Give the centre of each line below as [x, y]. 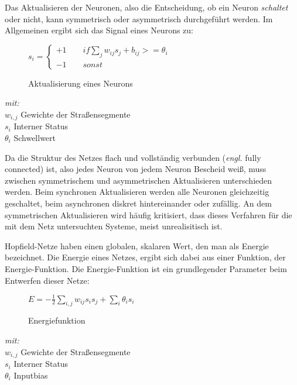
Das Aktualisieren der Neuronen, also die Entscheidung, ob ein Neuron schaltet [146, 7]
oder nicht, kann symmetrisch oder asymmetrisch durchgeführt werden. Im [139, 18]
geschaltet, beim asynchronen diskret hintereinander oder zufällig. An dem [138, 203]
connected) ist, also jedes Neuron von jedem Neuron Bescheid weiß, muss [136, 169]
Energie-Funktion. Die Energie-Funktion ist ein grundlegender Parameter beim [146, 268]
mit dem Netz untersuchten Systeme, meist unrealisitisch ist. [114, 226]
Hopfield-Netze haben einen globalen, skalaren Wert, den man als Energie [137, 245]
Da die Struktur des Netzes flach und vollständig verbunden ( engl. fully [133, 157]
